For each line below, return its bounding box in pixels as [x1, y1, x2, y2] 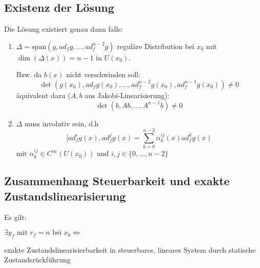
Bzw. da [16, 69, 42, 80]
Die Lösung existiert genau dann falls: [4, 24, 123, 34]
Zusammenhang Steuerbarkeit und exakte [4, 173, 230, 189]
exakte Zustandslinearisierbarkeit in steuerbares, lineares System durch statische [4, 244, 256, 255]
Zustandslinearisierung [4, 188, 126, 204]
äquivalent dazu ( [16, 90, 71, 100]
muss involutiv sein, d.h [25, 118, 99, 128]
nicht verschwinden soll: [66, 69, 141, 80]
